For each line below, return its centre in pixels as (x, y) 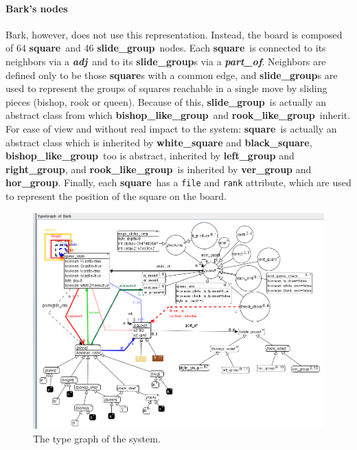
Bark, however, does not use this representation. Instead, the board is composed (174, 34)
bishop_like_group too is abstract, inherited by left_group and (150, 156)
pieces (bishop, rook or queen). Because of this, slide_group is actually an (166, 101)
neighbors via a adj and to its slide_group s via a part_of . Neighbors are (166, 61)
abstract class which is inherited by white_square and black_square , (159, 142)
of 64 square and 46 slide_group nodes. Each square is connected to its (166, 48)
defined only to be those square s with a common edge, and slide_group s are (172, 75)
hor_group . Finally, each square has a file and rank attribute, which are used (178, 182)
